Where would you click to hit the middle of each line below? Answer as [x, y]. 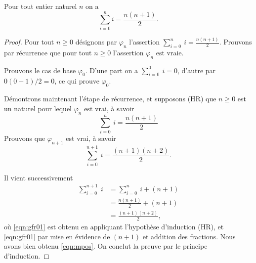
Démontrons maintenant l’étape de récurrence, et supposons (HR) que [110, 99]
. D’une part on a [112, 70]
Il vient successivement [39, 177]
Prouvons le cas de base [40, 70]
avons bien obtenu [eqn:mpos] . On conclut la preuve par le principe [106, 246]
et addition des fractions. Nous [189, 236]
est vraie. [170, 52]
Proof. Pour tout [29, 42]
